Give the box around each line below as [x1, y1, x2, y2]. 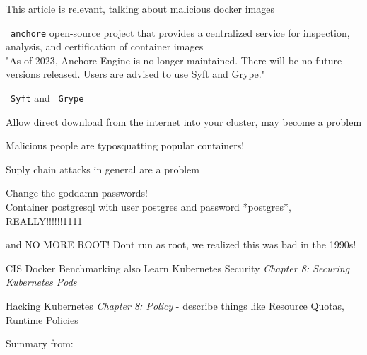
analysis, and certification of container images [6, 39, 204, 54]
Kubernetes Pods [6, 274, 77, 289]
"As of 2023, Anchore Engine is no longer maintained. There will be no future [6, 52, 342, 67]
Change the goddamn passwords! [6, 185, 148, 200]
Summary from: [6, 336, 74, 351]
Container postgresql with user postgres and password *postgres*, [6, 199, 291, 214]
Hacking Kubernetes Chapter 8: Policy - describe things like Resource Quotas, [6, 298, 345, 313]
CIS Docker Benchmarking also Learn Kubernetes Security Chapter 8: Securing [6, 260, 350, 275]
